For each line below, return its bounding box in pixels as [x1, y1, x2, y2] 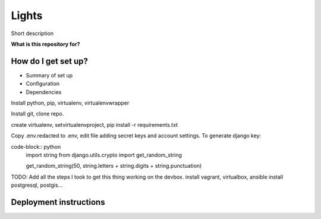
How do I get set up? [11, 56, 89, 66]
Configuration [26, 80, 60, 87]
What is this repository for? [11, 40, 80, 48]
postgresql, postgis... [11, 182, 63, 189]
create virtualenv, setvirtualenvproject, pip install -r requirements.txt [11, 121, 178, 128]
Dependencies [26, 88, 62, 95]
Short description [11, 30, 53, 37]
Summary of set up [26, 71, 73, 79]
